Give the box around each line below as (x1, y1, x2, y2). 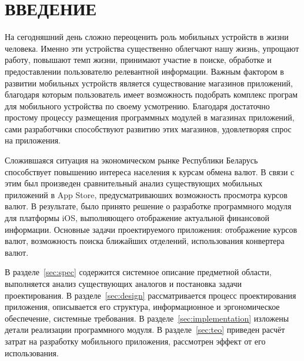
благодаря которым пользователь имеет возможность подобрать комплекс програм (5, 88, 298, 101)
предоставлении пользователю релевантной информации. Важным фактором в (5, 65, 284, 77)
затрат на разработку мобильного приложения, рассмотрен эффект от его (5, 335, 266, 347)
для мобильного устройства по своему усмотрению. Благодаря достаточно (5, 99, 270, 112)
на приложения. (5, 134, 61, 146)
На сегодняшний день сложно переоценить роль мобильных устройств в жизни (5, 31, 289, 43)
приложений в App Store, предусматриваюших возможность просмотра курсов (5, 188, 288, 200)
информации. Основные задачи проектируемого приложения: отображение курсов (5, 223, 298, 235)
